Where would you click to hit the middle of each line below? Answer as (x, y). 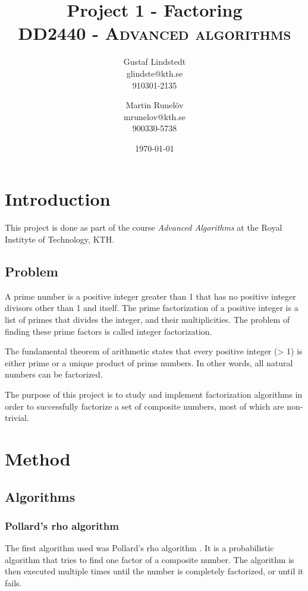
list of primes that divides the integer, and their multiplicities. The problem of (147, 319)
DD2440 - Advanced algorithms (155, 33)
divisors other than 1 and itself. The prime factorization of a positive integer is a (152, 308)
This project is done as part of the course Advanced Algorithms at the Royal (144, 227)
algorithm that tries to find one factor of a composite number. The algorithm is (150, 559)
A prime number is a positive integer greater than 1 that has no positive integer (150, 296)
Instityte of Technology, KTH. (60, 239)
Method (38, 458)
